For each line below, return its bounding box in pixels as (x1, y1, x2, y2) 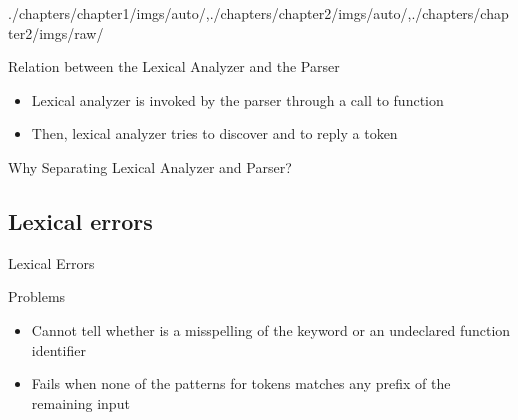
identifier (31, 339, 86, 360)
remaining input (31, 392, 130, 413)
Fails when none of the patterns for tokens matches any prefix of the (31, 373, 451, 394)
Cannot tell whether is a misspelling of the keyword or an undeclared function (31, 319, 511, 340)
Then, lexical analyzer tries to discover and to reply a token (31, 123, 398, 144)
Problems (8, 286, 66, 307)
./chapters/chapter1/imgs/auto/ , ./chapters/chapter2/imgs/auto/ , (8, 3, 412, 23)
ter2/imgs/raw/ (8, 22, 104, 43)
